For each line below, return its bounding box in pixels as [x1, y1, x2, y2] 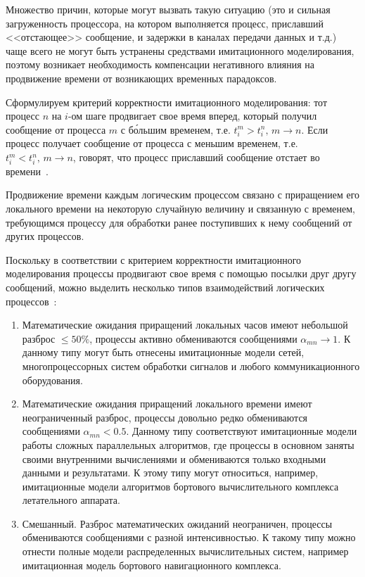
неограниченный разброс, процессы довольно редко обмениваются [22, 410, 308, 424]
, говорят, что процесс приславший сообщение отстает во [72, 150, 320, 165]
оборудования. [22, 372, 83, 387]
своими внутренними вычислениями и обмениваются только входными [22, 451, 326, 466]
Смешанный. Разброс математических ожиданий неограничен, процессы [22, 516, 333, 531]
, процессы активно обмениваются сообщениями [89, 331, 297, 345]
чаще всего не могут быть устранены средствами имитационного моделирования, [6, 43, 354, 58]
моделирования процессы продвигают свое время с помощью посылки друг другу [6, 266, 357, 281]
